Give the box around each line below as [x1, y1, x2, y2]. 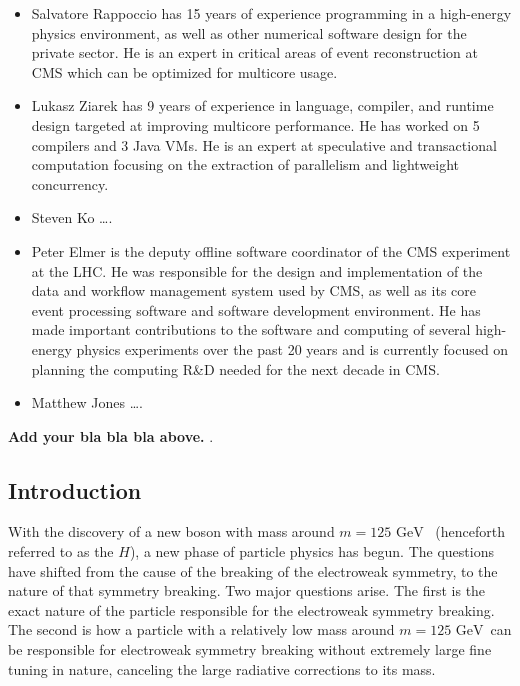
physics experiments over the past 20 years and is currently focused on [76, 338, 509, 359]
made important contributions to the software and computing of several [31, 319, 471, 340]
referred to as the [8, 541, 114, 562]
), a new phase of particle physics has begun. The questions [129, 541, 494, 562]
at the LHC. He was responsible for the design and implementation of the [31, 260, 483, 281]
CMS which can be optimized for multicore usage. [31, 61, 338, 82]
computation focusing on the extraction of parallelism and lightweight [31, 154, 460, 175]
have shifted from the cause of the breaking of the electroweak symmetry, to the [8, 560, 498, 581]
